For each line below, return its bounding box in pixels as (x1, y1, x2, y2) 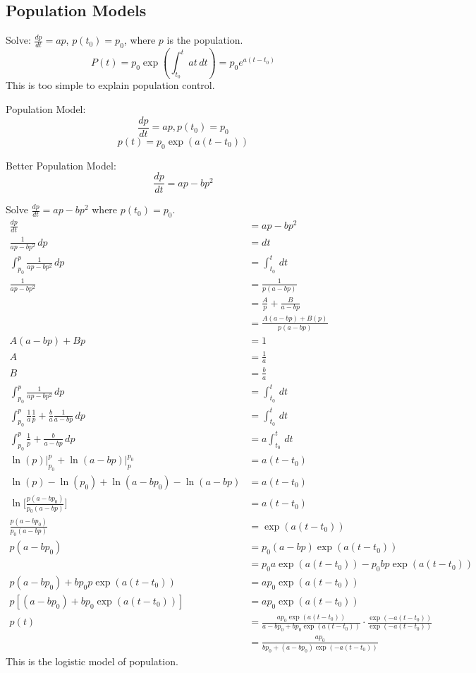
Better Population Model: (6, 157, 116, 172)
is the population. (166, 32, 243, 47)
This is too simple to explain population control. (6, 78, 215, 93)
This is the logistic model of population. (6, 654, 178, 668)
